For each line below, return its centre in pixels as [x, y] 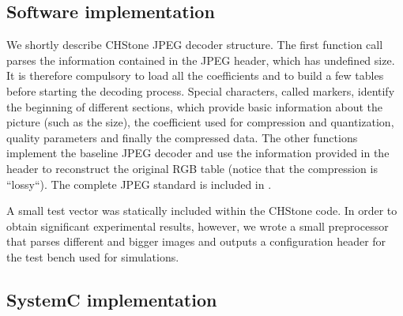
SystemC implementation [112, 299]
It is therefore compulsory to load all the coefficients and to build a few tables [195, 75]
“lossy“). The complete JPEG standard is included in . [139, 184]
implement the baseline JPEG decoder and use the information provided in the [198, 153]
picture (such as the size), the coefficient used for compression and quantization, [200, 122]
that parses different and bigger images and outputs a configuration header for [196, 241]
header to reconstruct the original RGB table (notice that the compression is [192, 168]
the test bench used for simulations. [93, 256]
